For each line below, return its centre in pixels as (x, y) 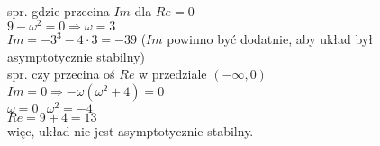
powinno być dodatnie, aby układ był (270, 39)
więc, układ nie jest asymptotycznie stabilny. (131, 131)
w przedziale (173, 74)
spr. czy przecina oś (61, 74)
